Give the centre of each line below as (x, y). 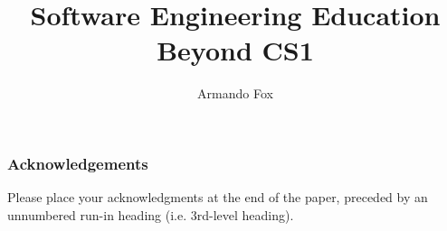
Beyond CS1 (235, 50)
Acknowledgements (78, 163)
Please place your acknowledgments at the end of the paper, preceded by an (218, 197)
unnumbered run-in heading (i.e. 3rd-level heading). (151, 214)
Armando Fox (235, 93)
